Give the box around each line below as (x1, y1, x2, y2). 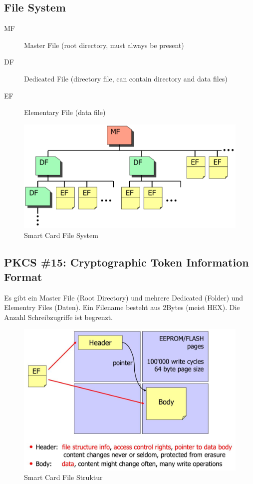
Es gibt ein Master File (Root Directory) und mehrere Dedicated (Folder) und (4, 292, 244, 302)
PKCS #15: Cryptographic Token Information (4, 254, 249, 269)
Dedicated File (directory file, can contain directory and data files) (24, 73, 228, 83)
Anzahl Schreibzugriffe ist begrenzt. (4, 311, 113, 322)
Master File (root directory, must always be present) (24, 39, 184, 50)
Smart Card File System (24, 229, 98, 240)
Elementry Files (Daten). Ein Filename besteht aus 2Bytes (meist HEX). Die (4, 302, 240, 312)
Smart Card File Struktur (24, 472, 103, 482)
